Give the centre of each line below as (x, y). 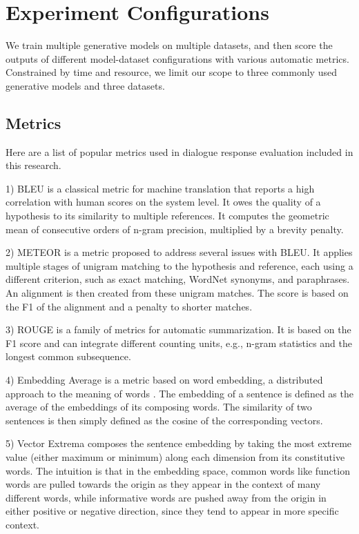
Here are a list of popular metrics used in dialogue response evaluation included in (179, 151)
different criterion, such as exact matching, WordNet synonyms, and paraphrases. (178, 279)
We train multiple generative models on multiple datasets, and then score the (169, 45)
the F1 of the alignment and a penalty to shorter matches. (129, 306)
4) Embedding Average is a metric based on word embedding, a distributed (164, 380)
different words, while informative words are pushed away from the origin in (166, 497)
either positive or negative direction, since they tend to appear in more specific (172, 511)
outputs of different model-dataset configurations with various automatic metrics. (177, 58)
